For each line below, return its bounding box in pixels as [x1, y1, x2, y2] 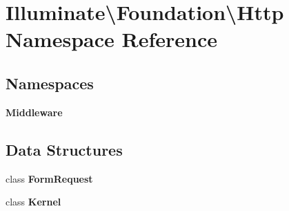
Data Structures [6, 138, 123, 160]
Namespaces [6, 72, 94, 93]
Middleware [6, 104, 63, 119]
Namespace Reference [6, 25, 217, 53]
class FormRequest [6, 171, 93, 185]
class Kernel [6, 194, 61, 209]
